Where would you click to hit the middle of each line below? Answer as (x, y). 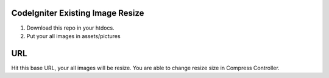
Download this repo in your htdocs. (71, 28)
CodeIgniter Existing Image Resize (78, 13)
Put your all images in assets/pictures (74, 36)
